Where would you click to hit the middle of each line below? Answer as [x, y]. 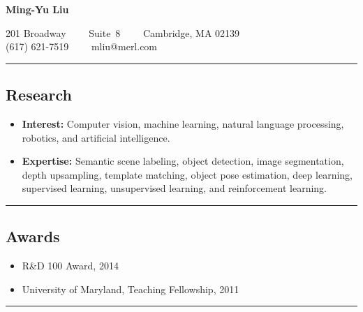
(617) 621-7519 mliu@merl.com [82, 46]
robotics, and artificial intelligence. [96, 137]
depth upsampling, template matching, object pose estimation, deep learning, [187, 174]
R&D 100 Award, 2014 [70, 266]
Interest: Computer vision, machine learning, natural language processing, [183, 123]
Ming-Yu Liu [37, 9]
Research [39, 95]
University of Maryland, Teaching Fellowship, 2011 [131, 289]
